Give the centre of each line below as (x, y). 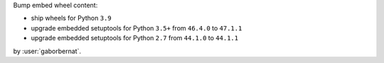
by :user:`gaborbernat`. (47, 51)
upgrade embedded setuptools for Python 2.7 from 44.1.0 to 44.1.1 (134, 38)
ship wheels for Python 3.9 (71, 18)
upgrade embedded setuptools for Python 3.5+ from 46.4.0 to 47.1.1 (137, 28)
